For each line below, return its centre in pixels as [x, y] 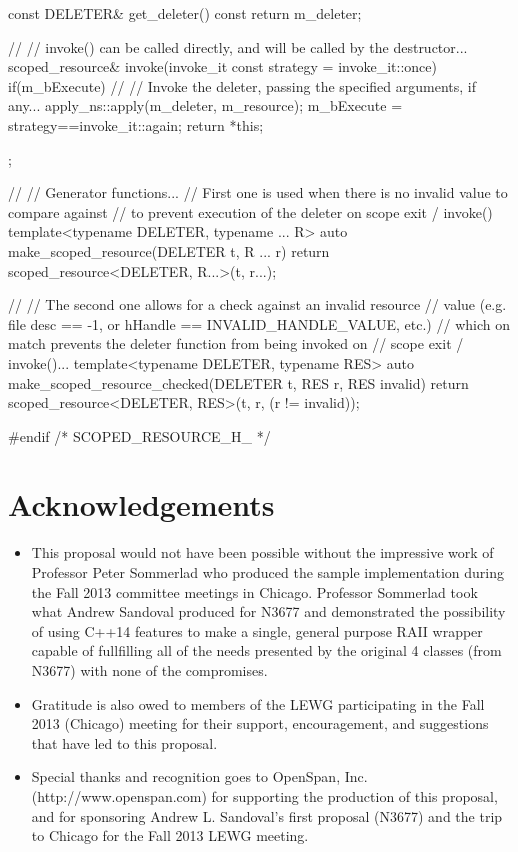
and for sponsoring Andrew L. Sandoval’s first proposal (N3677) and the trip [267, 815]
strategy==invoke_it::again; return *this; [136, 124]
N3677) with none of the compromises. [149, 669]
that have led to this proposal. [124, 742]
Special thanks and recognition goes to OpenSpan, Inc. [199, 776]
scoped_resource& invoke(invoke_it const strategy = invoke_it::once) [222, 66]
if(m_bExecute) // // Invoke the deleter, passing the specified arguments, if [242, 85]
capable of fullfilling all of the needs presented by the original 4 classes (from [266, 650]
